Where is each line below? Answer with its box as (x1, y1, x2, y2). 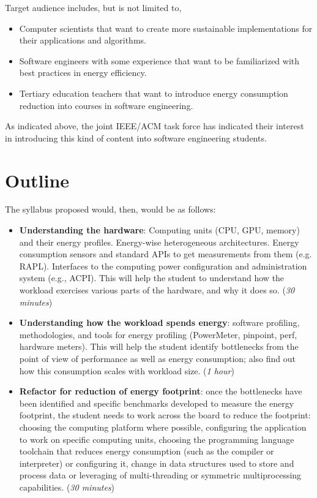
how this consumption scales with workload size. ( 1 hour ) (19, 364, 234, 377)
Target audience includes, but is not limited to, (5, 1, 182, 13)
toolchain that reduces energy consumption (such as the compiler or (19, 445, 274, 458)
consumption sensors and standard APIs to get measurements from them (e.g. (19, 247, 312, 260)
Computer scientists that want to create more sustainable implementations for (19, 21, 313, 34)
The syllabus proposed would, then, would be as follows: (5, 203, 216, 216)
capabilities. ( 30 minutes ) (19, 480, 115, 493)
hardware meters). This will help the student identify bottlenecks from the (19, 340, 299, 353)
